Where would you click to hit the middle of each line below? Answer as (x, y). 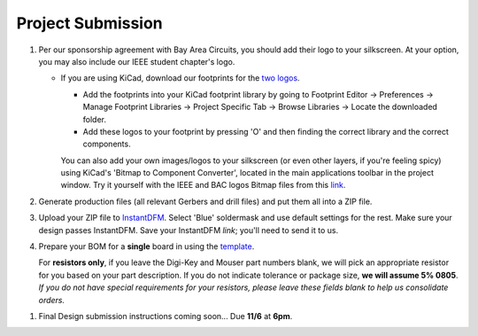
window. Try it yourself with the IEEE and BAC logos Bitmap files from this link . (203, 185)
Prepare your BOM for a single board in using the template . (146, 246)
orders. (52, 300)
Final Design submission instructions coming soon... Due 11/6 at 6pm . (166, 316)
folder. (94, 119)
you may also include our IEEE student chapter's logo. (137, 61)
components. (107, 144)
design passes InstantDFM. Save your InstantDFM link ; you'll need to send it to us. (189, 230)
